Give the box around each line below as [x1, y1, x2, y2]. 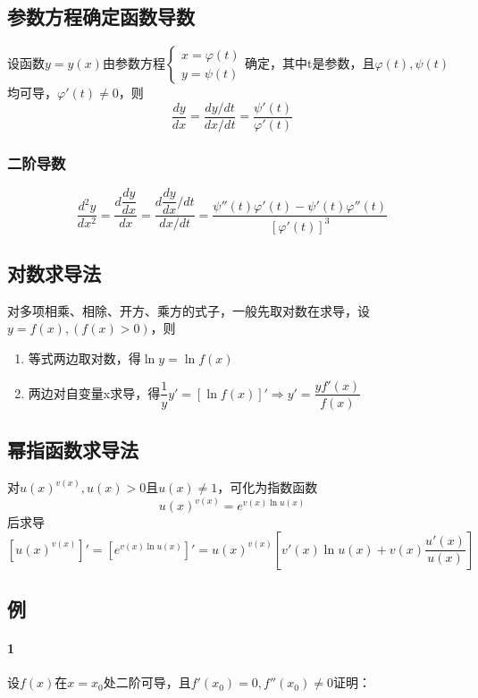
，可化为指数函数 [217, 478, 318, 497]
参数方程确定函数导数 [7, 3, 195, 30]
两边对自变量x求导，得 [28, 383, 161, 402]
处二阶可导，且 [103, 673, 191, 692]
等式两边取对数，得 [28, 348, 141, 367]
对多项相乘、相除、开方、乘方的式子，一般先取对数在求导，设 [7, 301, 370, 319]
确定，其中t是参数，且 [245, 54, 375, 72]
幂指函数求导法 [7, 435, 138, 463]
